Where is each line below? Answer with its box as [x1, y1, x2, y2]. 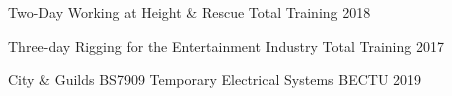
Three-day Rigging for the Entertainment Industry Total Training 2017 [8, 35, 444, 56]
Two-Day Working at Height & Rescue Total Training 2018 [8, 2, 371, 22]
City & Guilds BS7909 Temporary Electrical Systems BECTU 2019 [8, 69, 422, 90]
